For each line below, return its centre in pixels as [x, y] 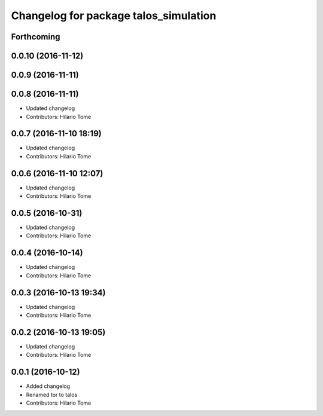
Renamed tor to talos [52, 394]
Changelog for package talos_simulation [114, 16]
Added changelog [48, 386]
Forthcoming [36, 37]
